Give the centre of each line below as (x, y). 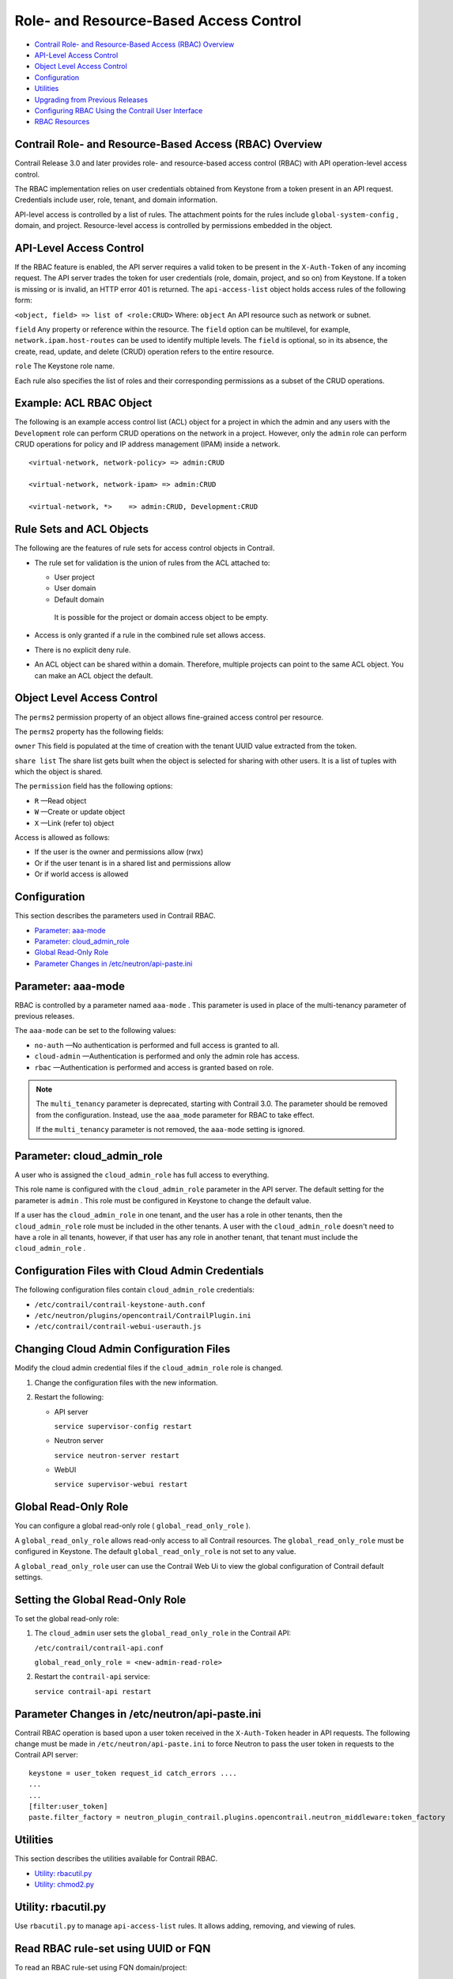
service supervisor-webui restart (121, 1485)
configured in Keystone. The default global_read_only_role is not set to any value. (155, 1552)
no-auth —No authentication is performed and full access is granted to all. (157, 1045)
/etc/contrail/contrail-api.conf (99, 1648)
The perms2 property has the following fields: (89, 731)
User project (74, 577)
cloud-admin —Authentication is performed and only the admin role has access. (167, 1056)
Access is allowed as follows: (62, 838)
